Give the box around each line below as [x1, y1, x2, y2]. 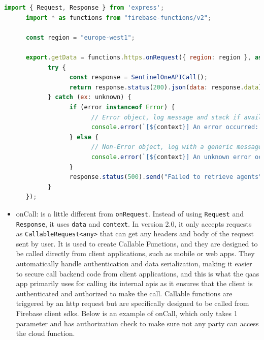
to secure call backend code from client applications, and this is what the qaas [16, 268, 259, 279]
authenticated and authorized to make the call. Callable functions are [16, 288, 233, 298]
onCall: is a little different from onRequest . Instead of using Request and [16, 208, 244, 219]
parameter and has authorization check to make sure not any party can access [16, 318, 259, 328]
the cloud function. [16, 328, 75, 338]
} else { [69, 133, 99, 141]
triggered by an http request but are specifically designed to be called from [16, 298, 249, 308]
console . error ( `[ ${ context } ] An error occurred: [91, 123, 259, 131]
